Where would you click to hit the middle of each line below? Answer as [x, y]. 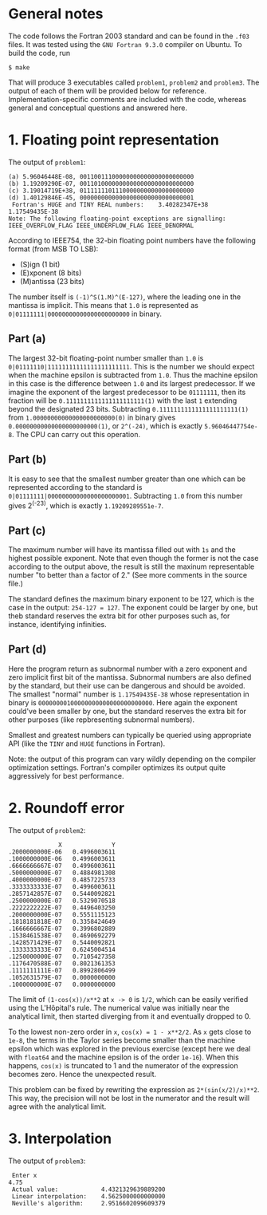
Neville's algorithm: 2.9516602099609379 [88, 1203]
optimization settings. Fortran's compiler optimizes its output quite [117, 767]
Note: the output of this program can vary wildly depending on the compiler [132, 759]
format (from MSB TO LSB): [53, 249]
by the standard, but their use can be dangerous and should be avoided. [127, 685]
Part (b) [27, 460]
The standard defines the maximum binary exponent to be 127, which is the [132, 598]
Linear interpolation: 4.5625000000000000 [88, 1196]
